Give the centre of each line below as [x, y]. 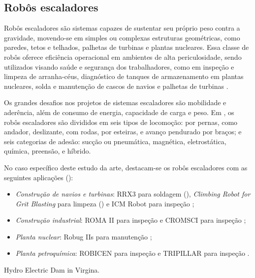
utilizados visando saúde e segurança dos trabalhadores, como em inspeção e [119, 66]
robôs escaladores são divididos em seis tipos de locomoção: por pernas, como [121, 122]
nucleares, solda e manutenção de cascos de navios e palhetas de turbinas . [116, 86]
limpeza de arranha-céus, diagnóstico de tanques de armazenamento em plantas [124, 76]
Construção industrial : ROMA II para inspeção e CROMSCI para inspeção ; [131, 220]
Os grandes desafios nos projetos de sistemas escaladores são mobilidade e [115, 102]
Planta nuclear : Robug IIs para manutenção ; [84, 236]
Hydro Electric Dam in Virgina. [52, 270]
